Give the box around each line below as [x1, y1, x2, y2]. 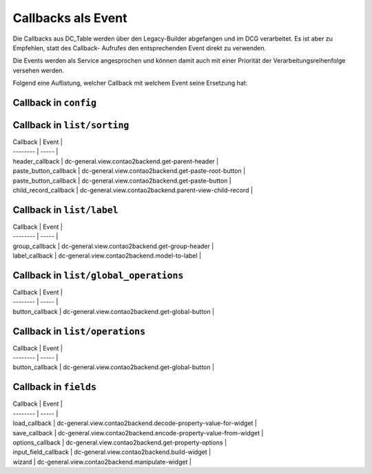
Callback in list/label [12, 204, 118, 216]
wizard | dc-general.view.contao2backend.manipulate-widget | [12, 457, 192, 466]
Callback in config [12, 96, 96, 108]
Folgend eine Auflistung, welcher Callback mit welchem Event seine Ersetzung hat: [12, 79, 248, 87]
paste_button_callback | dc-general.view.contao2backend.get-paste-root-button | [12, 167, 246, 175]
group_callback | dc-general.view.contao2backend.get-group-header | [12, 242, 214, 250]
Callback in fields [12, 381, 96, 393]
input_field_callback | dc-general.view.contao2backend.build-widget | [12, 448, 211, 456]
